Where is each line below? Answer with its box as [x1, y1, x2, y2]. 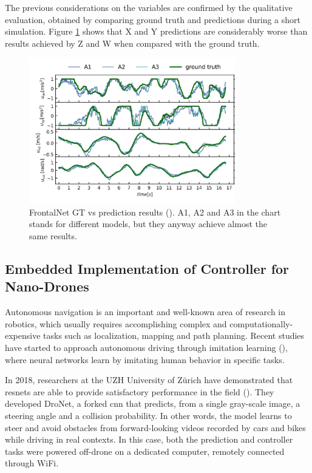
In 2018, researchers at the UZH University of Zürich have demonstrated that [5, 373, 293, 386]
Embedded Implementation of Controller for [5, 259, 290, 277]
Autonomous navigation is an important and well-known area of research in [5, 305, 286, 318]
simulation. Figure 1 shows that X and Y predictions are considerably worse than [5, 25, 308, 38]
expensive [5, 329, 41, 342]
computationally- [229, 317, 293, 330]
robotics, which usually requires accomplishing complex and [5, 317, 227, 330]
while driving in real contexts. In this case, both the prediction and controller [5, 433, 293, 446]
